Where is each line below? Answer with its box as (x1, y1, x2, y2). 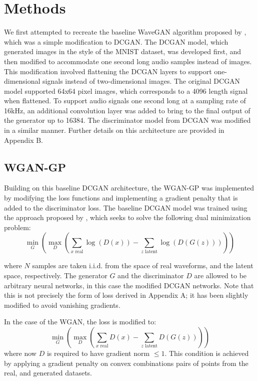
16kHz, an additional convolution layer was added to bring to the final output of (4, 105, 250, 115)
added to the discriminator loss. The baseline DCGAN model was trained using (4, 202, 247, 213)
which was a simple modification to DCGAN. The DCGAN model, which (4, 36, 228, 47)
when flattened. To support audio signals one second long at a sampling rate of (4, 95, 246, 106)
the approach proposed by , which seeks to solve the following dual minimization (4, 212, 251, 223)
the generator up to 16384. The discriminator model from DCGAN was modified (4, 115, 251, 125)
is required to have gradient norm (46, 347, 150, 358)
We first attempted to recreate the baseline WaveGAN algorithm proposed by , (4, 27, 246, 37)
